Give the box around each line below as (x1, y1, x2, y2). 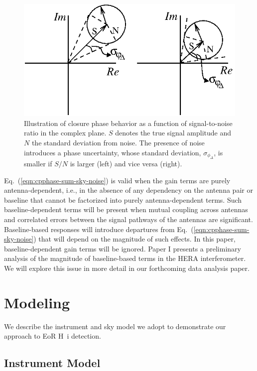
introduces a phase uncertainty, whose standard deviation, (24, 147, 201, 157)
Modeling (4, 292, 70, 312)
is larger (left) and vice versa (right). (70, 158, 182, 168)
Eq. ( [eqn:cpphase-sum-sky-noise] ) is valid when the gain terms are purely (4, 175, 231, 185)
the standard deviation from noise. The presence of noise (31, 137, 205, 147)
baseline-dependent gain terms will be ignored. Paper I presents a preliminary (4, 243, 241, 253)
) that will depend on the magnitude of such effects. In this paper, (33, 234, 236, 244)
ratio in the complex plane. (24, 127, 107, 138)
